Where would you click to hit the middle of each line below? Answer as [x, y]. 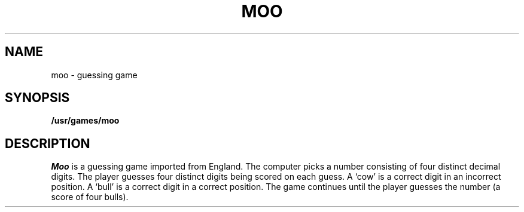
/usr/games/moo [85, 121]
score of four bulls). [90, 197]
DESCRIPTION [48, 143]
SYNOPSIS [37, 98]
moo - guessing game [94, 75]
